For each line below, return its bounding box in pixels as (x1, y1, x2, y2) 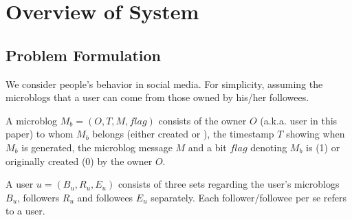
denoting (250, 140, 287, 154)
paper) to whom (5, 126, 74, 141)
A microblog (5, 113, 58, 127)
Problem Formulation (5, 44, 161, 65)
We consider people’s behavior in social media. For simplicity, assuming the (5, 76, 323, 91)
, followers (17, 190, 60, 204)
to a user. (5, 203, 45, 218)
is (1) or (306, 140, 340, 154)
